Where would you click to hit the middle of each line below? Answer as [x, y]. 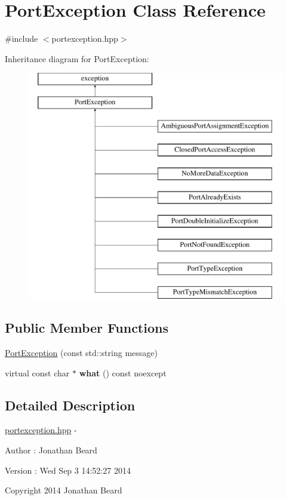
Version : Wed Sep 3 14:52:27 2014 [68, 470]
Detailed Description [70, 405]
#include [21, 39]
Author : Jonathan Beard [51, 450]
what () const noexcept [123, 372]
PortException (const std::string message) [81, 353]
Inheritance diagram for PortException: [77, 58]
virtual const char [37, 372]
